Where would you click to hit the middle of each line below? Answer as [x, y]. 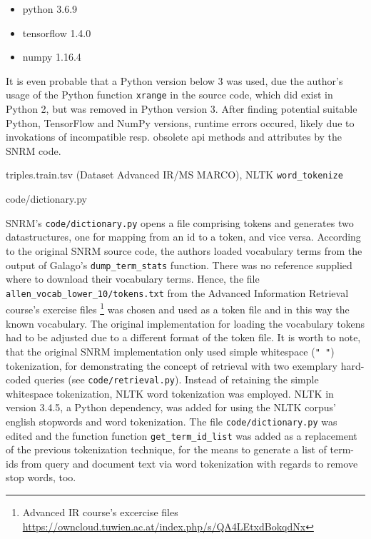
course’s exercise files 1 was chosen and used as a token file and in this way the [178, 308]
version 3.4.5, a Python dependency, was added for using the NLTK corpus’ [171, 407]
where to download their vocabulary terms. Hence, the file [133, 279]
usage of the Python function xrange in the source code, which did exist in [169, 95]
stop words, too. [41, 477]
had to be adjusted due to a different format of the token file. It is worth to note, [183, 337]
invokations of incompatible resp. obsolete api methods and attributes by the [174, 137]
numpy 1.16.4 [52, 57]
